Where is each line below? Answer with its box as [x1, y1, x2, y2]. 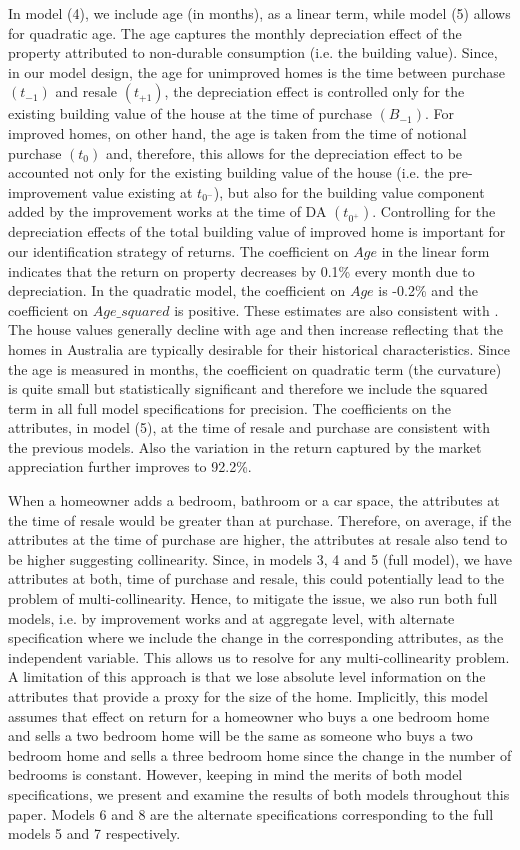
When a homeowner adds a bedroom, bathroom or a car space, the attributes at [8, 490, 500, 511]
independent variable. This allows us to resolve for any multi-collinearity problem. [8, 646, 510, 667]
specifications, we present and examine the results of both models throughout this [8, 783, 510, 804]
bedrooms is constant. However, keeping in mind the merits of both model [8, 764, 463, 785]
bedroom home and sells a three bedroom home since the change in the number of [8, 744, 512, 765]
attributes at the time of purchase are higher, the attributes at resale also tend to [8, 529, 508, 550]
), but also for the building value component [213, 181, 485, 202]
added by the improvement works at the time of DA [8, 201, 327, 222]
